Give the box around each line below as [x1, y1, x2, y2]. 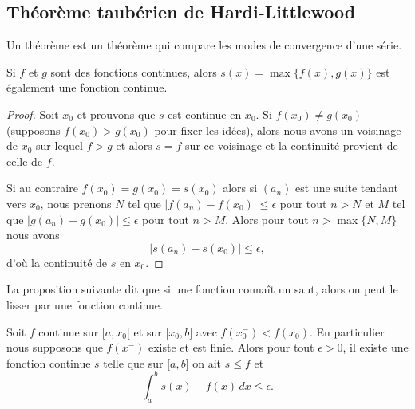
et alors [116, 137, 152, 154]
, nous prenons [40, 195, 112, 211]
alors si [223, 179, 258, 196]
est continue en [168, 105, 242, 122]
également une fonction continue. [6, 79, 168, 96]
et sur [133, 323, 162, 340]
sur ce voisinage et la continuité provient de [185, 137, 398, 154]
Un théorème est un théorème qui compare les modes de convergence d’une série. [6, 37, 402, 53]
